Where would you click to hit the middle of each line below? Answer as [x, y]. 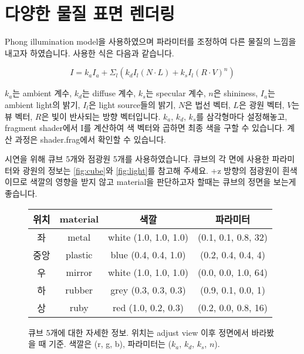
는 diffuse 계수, [109, 93]
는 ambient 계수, [42, 93]
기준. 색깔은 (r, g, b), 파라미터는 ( [110, 344]
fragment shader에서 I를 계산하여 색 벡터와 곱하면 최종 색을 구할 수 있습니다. [145, 128]
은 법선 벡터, [208, 104]
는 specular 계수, [176, 93]
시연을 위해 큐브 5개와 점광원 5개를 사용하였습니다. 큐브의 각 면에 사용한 [137, 159]
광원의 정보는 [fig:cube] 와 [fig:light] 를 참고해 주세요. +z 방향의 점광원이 [151, 170]
